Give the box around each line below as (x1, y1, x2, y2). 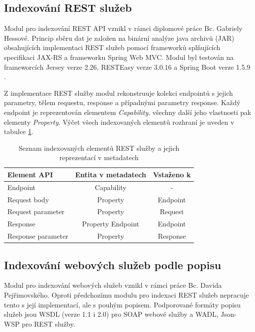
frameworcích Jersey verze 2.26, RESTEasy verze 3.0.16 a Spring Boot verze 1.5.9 (4, 61, 251, 72)
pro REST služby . (22, 318, 75, 329)
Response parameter (7, 231, 68, 241)
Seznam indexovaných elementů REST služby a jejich (19, 142, 180, 153)
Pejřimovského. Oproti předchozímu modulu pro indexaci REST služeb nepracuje (4, 290, 249, 300)
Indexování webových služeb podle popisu (4, 257, 222, 272)
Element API (7, 169, 53, 179)
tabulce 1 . (4, 126, 33, 137)
